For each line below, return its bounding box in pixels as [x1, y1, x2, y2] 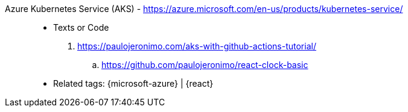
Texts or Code [53, 22, 109, 33]
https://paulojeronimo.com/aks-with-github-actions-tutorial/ [77, 41, 316, 51]
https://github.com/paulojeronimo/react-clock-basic [101, 60, 308, 70]
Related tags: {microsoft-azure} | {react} [53, 78, 214, 89]
